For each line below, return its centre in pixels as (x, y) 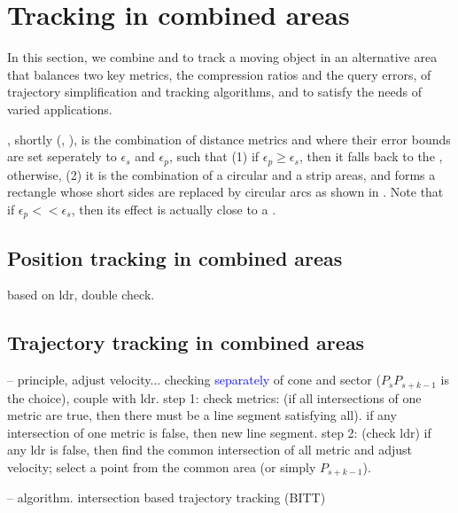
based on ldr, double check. (81, 295)
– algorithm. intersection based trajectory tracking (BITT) (167, 497)
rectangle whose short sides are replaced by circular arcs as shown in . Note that (225, 192)
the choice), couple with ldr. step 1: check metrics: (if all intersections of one (214, 397)
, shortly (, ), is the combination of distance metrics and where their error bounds (229, 139)
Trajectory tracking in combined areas (186, 342)
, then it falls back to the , (371, 156)
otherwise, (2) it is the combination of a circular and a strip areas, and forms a (221, 174)
